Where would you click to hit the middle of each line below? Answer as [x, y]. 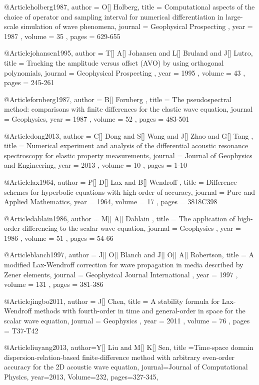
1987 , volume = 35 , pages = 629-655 [62, 36]
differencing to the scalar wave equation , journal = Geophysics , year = [131, 228]
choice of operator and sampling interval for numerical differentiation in [114, 16]
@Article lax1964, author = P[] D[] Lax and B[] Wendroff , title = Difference [120, 181]
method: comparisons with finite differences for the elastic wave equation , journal [128, 109]
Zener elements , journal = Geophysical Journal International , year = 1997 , [121, 274]
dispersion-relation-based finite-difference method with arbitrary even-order [119, 357]
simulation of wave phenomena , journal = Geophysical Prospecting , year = [137, 26]
